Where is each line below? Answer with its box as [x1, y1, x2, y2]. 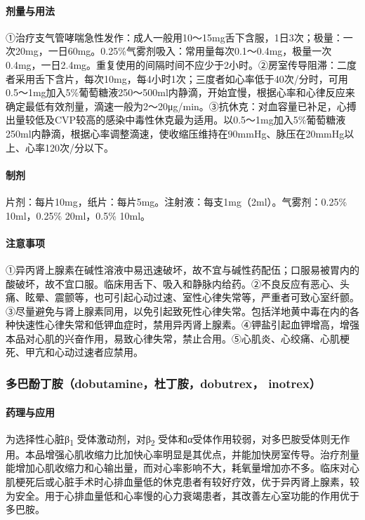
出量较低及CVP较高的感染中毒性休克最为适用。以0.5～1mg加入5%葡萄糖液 [6, 112, 346, 127]
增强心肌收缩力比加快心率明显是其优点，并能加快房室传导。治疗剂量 [44, 446, 359, 461]
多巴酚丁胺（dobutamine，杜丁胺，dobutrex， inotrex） [6, 375, 321, 392]
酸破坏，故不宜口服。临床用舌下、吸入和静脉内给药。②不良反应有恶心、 [6, 276, 340, 291]
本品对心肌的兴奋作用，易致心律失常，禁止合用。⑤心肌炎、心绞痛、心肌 [6, 331, 340, 345]
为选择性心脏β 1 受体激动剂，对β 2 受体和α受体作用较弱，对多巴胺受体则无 [6, 431, 340, 448]
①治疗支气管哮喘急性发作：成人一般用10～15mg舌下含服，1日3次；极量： [6, 29, 343, 44]
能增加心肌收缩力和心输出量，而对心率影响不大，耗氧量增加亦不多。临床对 [6, 460, 350, 475]
